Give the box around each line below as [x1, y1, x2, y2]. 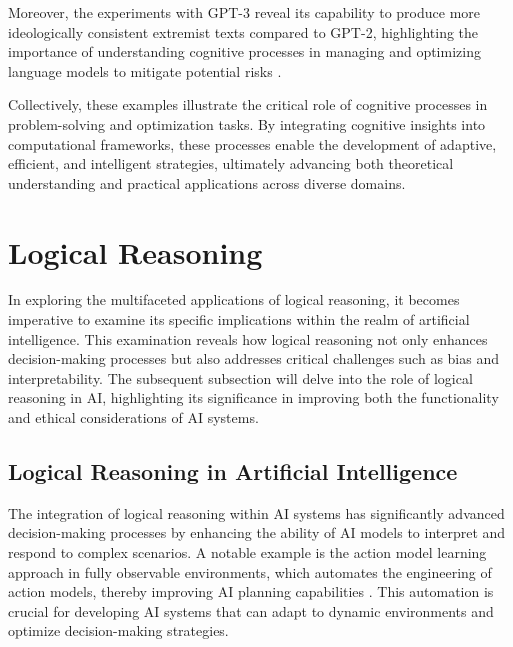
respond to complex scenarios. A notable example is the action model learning [8, 542, 487, 563]
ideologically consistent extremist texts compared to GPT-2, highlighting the [8, 21, 479, 42]
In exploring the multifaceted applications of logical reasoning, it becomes [8, 289, 460, 310]
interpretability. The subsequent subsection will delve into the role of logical [8, 367, 473, 388]
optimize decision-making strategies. [8, 620, 229, 641]
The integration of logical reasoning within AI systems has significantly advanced [8, 502, 505, 523]
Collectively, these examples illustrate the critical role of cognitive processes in [8, 94, 488, 115]
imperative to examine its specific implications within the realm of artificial [8, 309, 470, 330]
